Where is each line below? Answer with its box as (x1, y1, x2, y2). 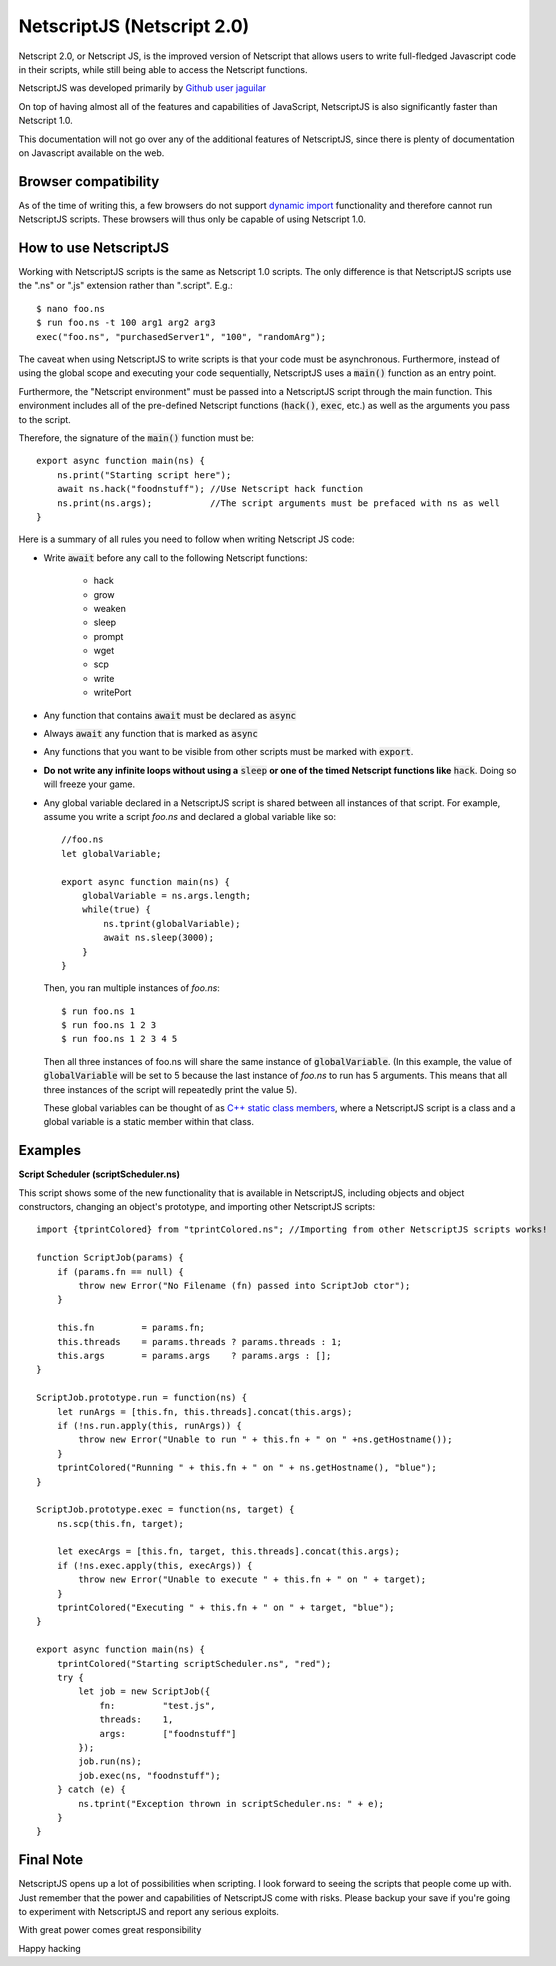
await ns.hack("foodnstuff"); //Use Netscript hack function (56, 483, 364, 495)
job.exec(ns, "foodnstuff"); (78, 1770, 222, 1781)
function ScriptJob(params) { (36, 1252, 185, 1264)
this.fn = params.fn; (56, 1322, 205, 1334)
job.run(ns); (78, 1756, 142, 1767)
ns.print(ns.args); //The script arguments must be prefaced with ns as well (56, 497, 500, 509)
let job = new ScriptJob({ (78, 1686, 211, 1697)
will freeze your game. (43, 778, 135, 790)
